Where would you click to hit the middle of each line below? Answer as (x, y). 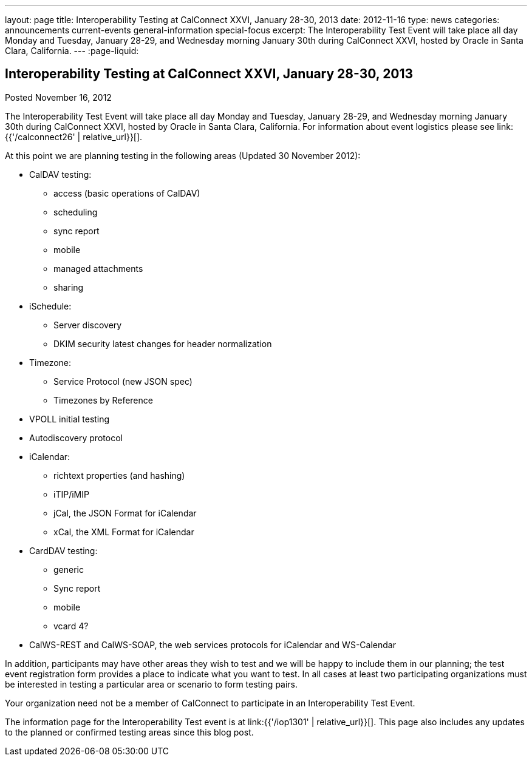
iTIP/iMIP (71, 494)
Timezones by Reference (103, 400)
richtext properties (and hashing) (119, 475)
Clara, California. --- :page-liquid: (72, 51)
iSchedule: (50, 306)
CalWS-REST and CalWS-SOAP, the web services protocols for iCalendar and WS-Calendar (213, 644)
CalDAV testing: (60, 174)
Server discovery (88, 325)
